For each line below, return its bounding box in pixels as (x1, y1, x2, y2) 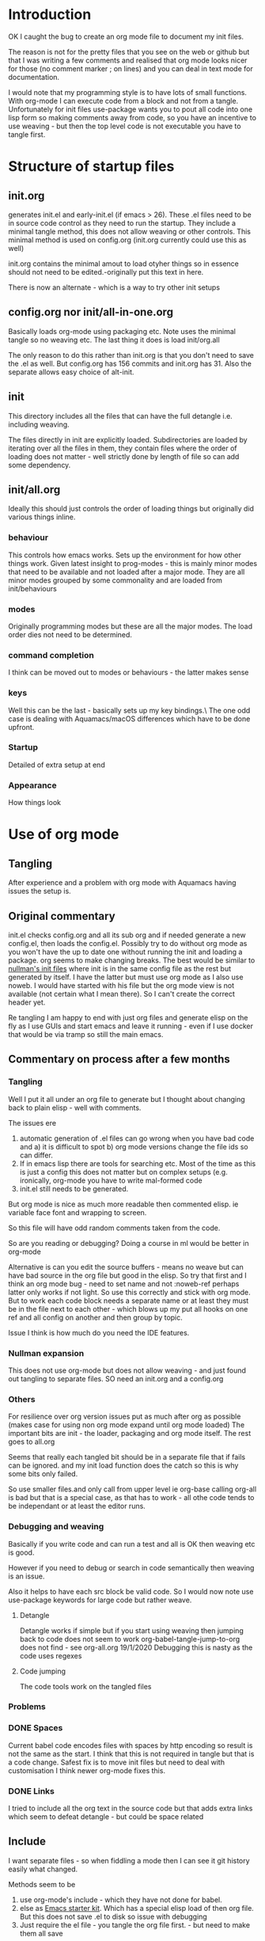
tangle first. (8, 129, 46, 139)
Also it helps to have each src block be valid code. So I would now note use (8, 1586, 254, 1596)
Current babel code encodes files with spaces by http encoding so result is (8, 1740, 253, 1750)
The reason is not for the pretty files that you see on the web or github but (8, 47, 250, 56)
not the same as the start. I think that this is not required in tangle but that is (8, 1749, 255, 1758)
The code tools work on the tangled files (19, 1681, 152, 1691)
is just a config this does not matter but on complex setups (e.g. (19, 1167, 228, 1176)
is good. (8, 1548, 35, 1557)
